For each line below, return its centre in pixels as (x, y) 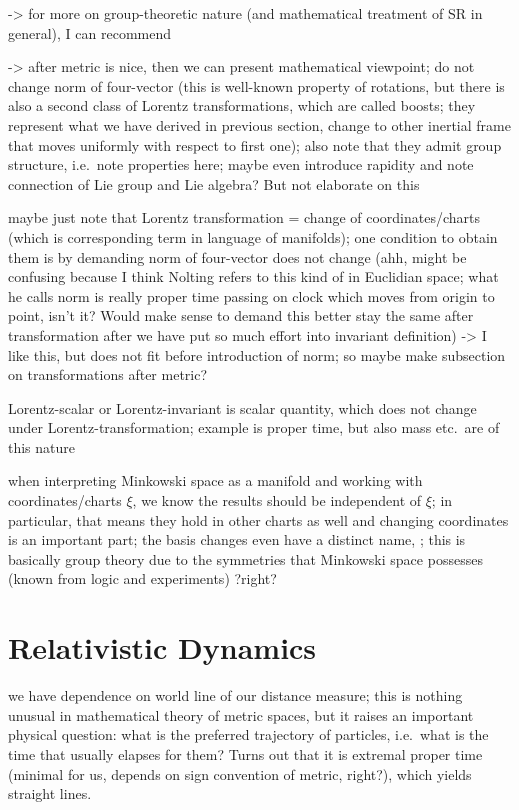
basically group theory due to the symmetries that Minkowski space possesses (245, 558)
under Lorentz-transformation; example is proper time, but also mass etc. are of (254, 427)
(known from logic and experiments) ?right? (142, 578)
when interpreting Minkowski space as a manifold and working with (215, 480)
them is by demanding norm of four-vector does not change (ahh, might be (237, 256)
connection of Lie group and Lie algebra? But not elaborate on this (214, 183)
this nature (42, 446)
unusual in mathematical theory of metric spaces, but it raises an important (241, 714)
